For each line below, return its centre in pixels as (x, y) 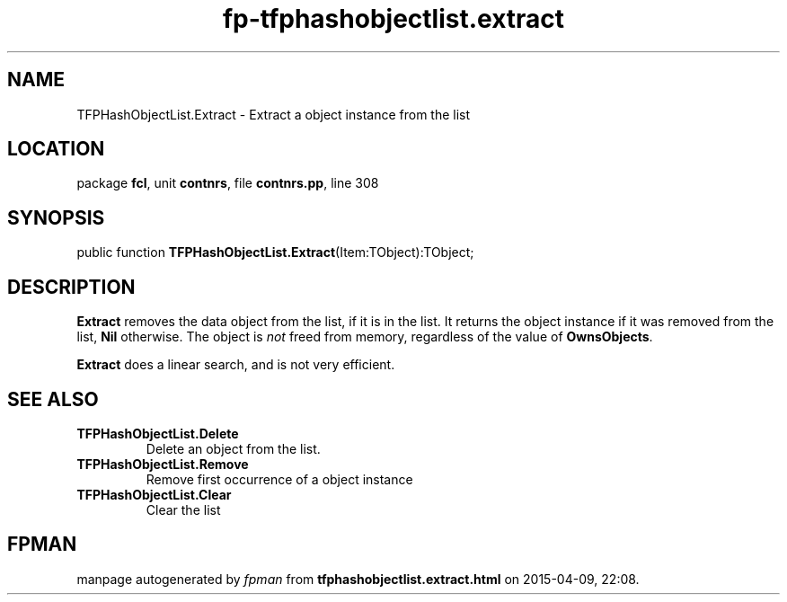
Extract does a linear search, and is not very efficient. (236, 365)
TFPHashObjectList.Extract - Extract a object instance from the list (274, 114)
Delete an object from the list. (233, 448)
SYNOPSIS (56, 217)
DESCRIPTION (71, 287)
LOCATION (56, 149)
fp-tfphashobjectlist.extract (393, 19)
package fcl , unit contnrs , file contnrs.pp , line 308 (228, 183)
